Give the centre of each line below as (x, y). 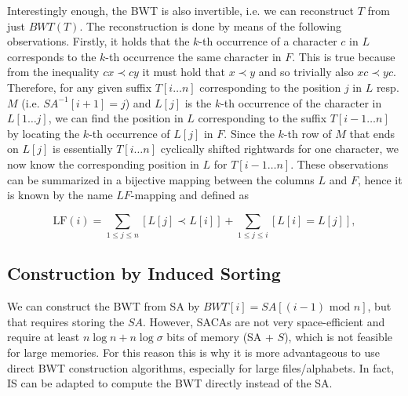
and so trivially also (306, 72)
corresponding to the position (270, 87)
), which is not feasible (338, 337)
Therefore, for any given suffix (80, 87)
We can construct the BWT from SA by (104, 306)
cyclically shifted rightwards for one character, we (279, 149)
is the (198, 102)
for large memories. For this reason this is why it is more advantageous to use (194, 352)
